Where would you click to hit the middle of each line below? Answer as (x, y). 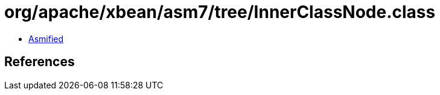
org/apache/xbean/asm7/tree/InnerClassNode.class (220, 12)
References (40, 62)
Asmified (46, 38)
